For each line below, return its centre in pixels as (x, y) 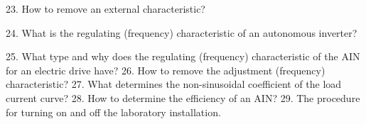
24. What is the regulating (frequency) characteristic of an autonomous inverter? (182, 32)
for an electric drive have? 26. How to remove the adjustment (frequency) (166, 70)
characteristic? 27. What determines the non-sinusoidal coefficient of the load (174, 84)
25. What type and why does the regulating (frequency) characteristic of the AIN (183, 56)
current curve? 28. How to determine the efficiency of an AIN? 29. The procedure (183, 97)
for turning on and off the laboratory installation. (113, 112)
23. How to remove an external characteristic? (106, 9)
